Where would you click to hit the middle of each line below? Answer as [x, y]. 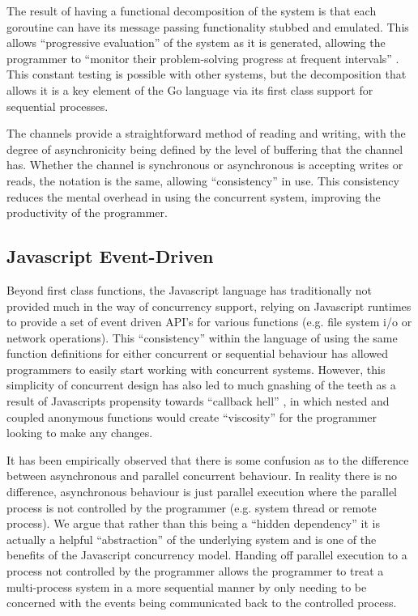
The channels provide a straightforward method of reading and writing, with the [206, 133]
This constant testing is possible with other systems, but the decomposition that [207, 74]
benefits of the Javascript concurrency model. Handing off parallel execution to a [207, 555]
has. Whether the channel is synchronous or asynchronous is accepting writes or [205, 165]
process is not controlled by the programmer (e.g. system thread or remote [192, 507]
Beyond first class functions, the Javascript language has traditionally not [189, 289]
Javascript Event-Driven [110, 256]
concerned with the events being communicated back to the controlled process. [202, 603]
